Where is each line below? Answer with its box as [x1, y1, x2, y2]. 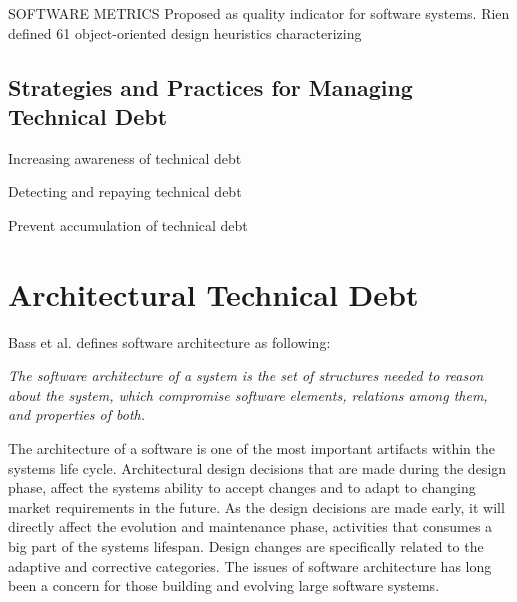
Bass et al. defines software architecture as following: [8, 331, 331, 352]
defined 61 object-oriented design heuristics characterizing [8, 22, 362, 43]
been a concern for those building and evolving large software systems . [8, 575, 440, 596]
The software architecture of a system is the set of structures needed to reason [8, 365, 484, 386]
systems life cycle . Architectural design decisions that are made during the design [8, 457, 507, 478]
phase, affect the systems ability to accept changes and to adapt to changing [8, 477, 476, 498]
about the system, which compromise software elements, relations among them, [8, 384, 488, 405]
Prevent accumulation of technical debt [8, 214, 248, 235]
